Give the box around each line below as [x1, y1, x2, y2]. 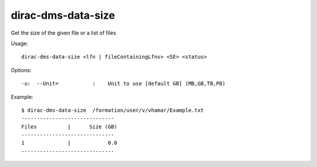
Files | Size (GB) [21, 123, 117, 130]
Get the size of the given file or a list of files [11, 29, 117, 36]
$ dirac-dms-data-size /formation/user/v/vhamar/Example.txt [21, 107, 204, 114]
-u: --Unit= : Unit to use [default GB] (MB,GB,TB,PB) [21, 80, 226, 87]
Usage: [11, 40, 29, 47]
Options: [11, 66, 32, 73]
